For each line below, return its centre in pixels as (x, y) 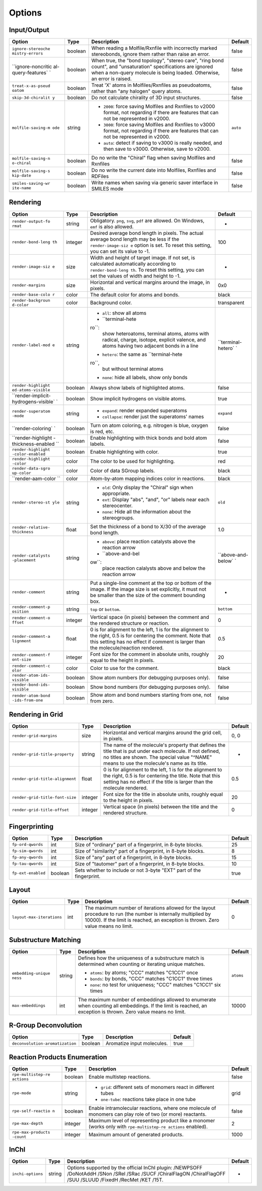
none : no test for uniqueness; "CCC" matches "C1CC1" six (155, 984)
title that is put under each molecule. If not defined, (162, 751)
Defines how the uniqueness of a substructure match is (141, 958)
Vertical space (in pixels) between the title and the (160, 807)
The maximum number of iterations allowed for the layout (150, 908)
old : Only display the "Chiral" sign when (148, 487)
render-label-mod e (33, 345)
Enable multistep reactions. (120, 1077)
